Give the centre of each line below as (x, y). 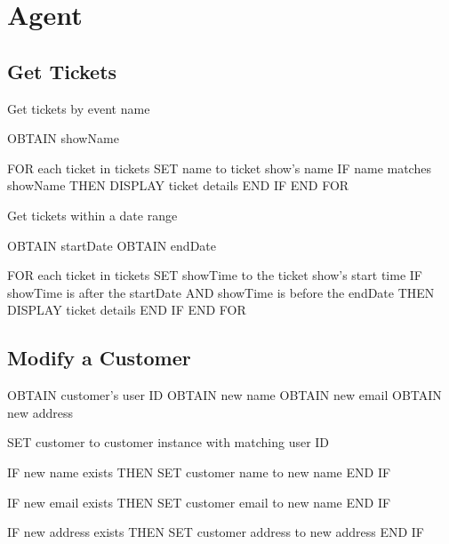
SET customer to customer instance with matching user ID (168, 442)
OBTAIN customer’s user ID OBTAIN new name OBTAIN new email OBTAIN (224, 395)
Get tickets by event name (79, 108)
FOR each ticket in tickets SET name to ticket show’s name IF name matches (219, 168)
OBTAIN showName (63, 138)
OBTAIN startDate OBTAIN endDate (112, 245)
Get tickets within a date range (92, 215)
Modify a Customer (99, 358)
